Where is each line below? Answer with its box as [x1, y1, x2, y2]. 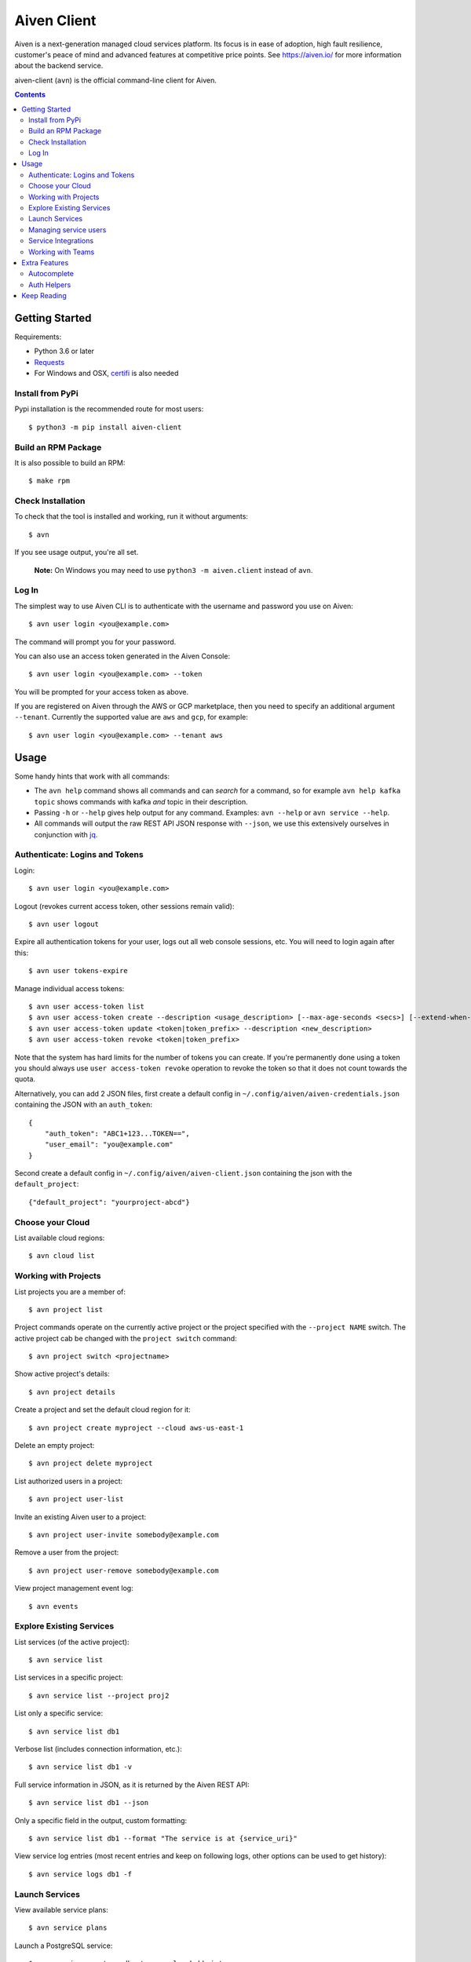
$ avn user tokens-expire [28, 966, 129, 976]
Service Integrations [28, 236, 94, 246]
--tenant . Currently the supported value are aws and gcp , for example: [14, 713, 249, 722]
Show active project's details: [14, 1369, 110, 1379]
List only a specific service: [14, 1709, 104, 1718]
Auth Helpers [28, 279, 71, 290]
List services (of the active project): [14, 1637, 130, 1647]
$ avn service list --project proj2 [28, 1691, 170, 1700]
